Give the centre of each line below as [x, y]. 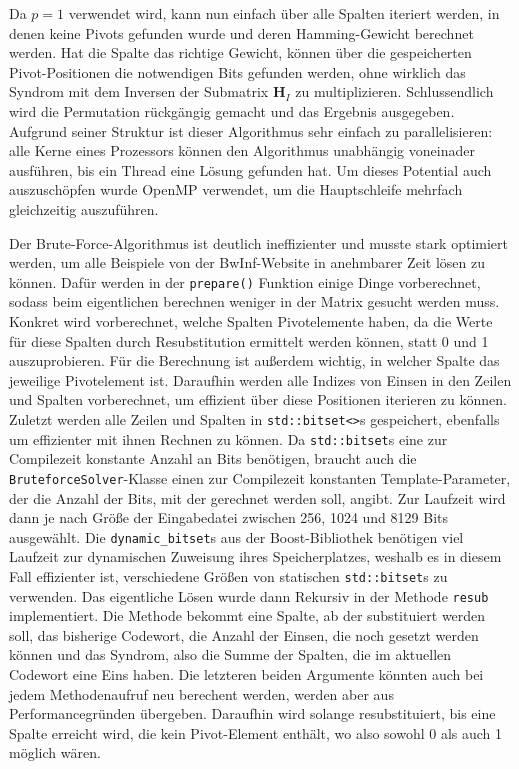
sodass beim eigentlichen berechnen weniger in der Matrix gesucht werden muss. [254, 301]
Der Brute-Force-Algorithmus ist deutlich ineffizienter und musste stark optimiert [258, 242]
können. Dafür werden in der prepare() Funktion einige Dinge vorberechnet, [245, 281]
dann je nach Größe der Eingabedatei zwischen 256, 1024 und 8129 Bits [228, 517]
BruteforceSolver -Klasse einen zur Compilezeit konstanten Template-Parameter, [260, 477]
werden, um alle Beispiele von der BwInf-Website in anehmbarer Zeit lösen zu [247, 262]
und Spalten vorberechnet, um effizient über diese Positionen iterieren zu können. [258, 399]
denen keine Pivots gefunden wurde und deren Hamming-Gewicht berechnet [241, 32]
